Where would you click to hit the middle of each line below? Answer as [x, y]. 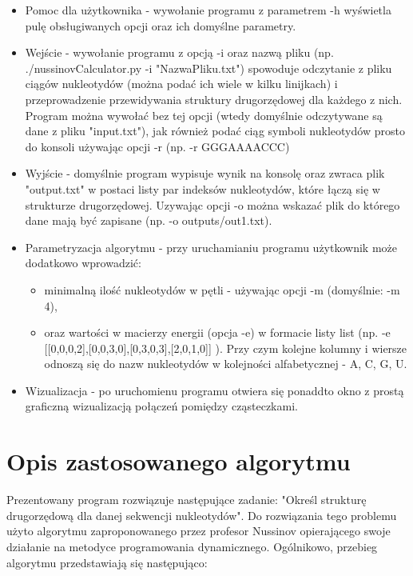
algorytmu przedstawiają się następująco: [107, 562]
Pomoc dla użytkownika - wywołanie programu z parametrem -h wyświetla [208, 10]
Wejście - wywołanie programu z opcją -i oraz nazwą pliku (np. [179, 52]
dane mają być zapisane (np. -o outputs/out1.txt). [149, 220]
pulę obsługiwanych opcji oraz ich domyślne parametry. [161, 25]
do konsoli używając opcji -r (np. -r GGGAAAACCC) [157, 146]
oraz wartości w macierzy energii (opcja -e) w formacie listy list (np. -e [217, 332]
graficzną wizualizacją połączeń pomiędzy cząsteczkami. [161, 406]
